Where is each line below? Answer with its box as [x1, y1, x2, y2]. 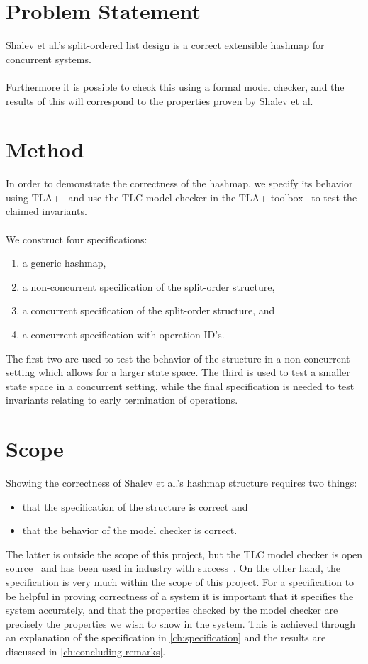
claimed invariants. [6, 204, 87, 218]
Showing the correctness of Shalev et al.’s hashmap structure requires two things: [6, 475, 357, 490]
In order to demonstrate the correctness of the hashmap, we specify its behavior [6, 176, 353, 191]
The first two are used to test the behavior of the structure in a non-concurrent [6, 350, 350, 365]
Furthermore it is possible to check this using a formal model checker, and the [6, 79, 345, 94]
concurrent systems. [6, 51, 91, 66]
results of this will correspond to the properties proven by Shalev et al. [6, 93, 313, 108]
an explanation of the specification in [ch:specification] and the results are [6, 630, 326, 645]
